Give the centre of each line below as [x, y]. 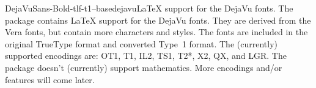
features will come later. [50, 79]
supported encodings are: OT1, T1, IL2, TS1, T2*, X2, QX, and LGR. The [146, 56]
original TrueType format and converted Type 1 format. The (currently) [141, 43]
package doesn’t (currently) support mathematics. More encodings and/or [144, 67]
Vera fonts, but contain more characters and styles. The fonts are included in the [156, 32]
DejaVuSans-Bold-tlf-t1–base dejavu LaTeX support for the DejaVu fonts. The [149, 8]
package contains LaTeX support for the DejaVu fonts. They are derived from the [158, 20]
